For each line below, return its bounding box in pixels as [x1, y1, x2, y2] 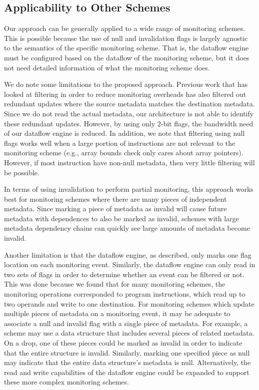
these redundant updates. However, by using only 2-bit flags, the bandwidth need [4, 118, 253, 128]
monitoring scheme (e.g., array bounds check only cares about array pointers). [4, 147, 243, 158]
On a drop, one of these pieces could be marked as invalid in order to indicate [4, 338, 242, 348]
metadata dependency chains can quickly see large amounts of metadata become [4, 223, 250, 233]
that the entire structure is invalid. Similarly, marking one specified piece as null [4, 347, 250, 358]
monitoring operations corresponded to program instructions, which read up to [4, 289, 245, 299]
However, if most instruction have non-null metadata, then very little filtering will [4, 157, 255, 167]
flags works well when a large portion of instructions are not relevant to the [4, 137, 235, 148]
